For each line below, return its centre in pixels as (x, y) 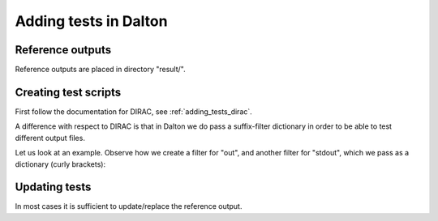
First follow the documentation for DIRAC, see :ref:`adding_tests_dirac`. (134, 111)
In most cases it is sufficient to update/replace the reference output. (129, 206)
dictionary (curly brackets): (60, 164)
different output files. (50, 138)
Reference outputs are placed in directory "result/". (100, 70)
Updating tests (53, 187)
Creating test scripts (68, 92)
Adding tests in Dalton (91, 21)
